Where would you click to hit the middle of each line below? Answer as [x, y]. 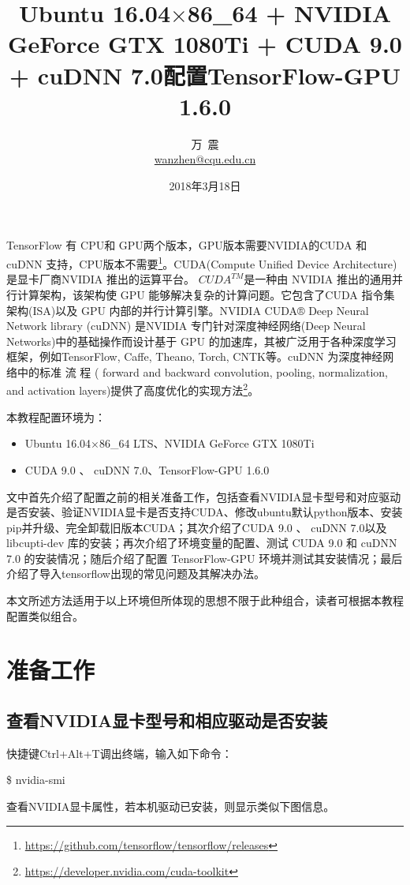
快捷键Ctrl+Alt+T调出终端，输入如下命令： [119, 753]
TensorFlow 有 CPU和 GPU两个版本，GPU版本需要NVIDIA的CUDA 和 [187, 245]
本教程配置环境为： [56, 416]
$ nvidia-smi [36, 780]
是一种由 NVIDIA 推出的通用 [318, 279]
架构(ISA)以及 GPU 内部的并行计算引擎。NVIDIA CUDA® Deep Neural [188, 310]
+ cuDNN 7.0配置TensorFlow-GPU [205, 75]
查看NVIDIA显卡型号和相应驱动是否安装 [167, 720]
